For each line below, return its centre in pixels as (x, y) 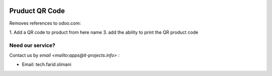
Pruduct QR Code (37, 11)
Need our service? (32, 45)
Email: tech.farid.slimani (47, 64)
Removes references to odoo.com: (45, 23)
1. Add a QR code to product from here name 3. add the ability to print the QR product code (104, 32)
